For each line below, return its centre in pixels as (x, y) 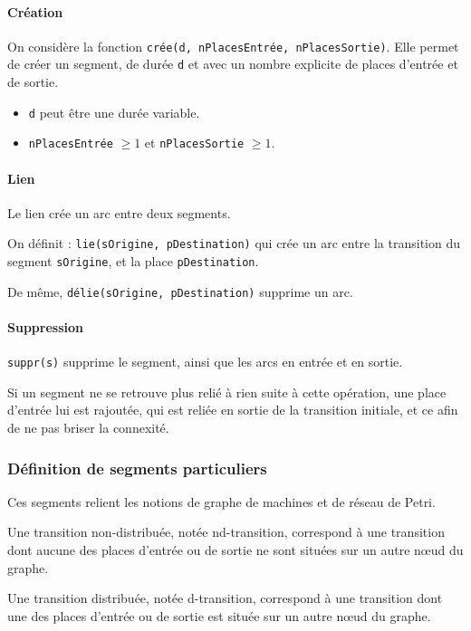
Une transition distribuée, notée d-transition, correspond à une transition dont (225, 598)
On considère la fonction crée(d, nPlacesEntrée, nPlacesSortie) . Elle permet (233, 46)
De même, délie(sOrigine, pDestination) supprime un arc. (180, 291)
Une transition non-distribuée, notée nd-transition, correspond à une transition (226, 532)
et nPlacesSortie (194, 143)
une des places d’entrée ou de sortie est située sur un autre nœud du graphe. (219, 615)
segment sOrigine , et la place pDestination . (133, 261)
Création (35, 11)
